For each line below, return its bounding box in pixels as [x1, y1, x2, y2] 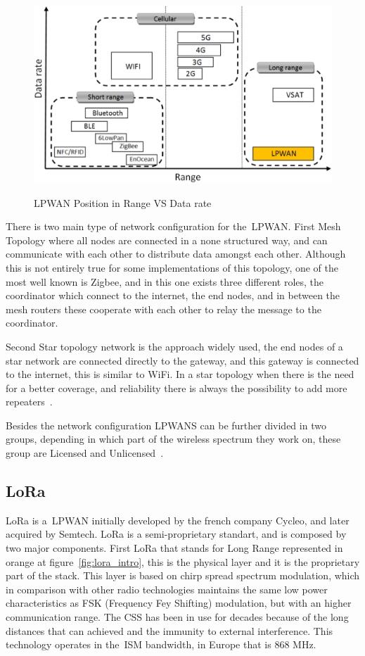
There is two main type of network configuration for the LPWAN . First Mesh [6, 219, 341, 234]
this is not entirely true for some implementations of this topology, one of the [6, 260, 339, 275]
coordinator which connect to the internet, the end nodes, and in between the [6, 288, 340, 303]
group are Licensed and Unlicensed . [6, 446, 164, 460]
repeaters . [6, 394, 53, 409]
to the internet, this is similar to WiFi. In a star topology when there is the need [6, 367, 354, 381]
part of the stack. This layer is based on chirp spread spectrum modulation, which [6, 568, 360, 583]
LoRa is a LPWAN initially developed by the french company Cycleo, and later [6, 512, 350, 527]
